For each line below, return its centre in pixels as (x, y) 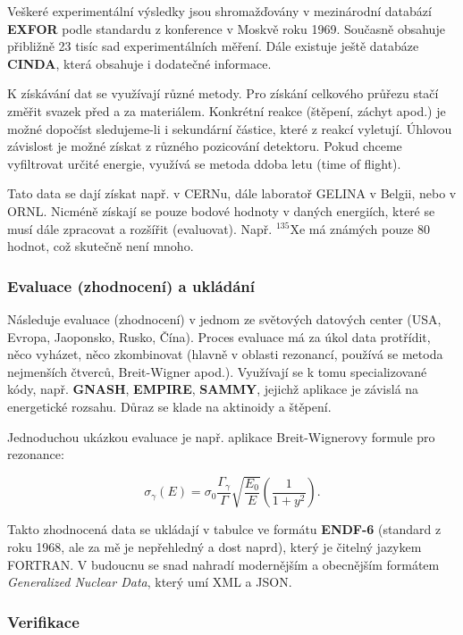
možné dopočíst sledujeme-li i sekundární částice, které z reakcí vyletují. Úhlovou (230, 128)
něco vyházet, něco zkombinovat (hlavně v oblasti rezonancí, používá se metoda (225, 354)
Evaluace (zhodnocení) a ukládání (131, 285)
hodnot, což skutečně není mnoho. (101, 246)
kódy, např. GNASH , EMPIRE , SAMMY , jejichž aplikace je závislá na (213, 389)
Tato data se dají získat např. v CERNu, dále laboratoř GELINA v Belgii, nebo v (232, 193)
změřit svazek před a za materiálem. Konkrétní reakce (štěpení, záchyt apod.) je (227, 110)
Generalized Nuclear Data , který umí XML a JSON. (150, 582)
